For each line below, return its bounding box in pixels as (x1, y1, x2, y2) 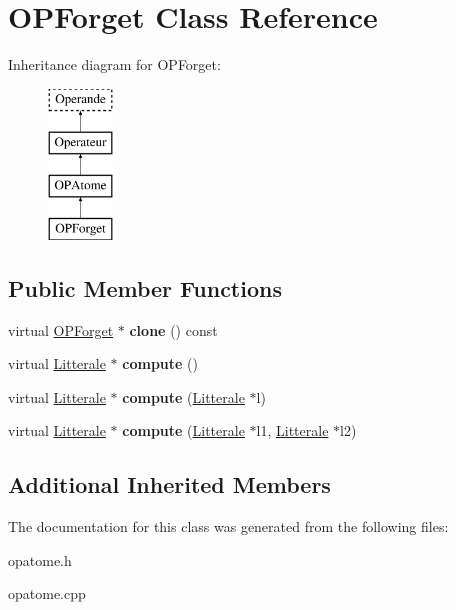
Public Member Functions (8, 272, 282, 303)
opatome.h (8, 549, 72, 570)
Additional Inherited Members (8, 469, 331, 500)
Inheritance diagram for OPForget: (8, 54, 221, 75)
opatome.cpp (8, 583, 86, 604)
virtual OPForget (8, 319, 114, 340)
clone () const (129, 319, 218, 340)
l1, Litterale (256, 420, 329, 441)
